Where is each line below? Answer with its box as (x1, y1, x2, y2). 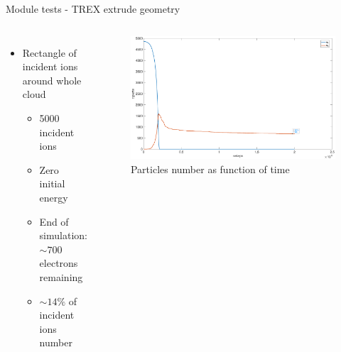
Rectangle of (22, 45, 77, 60)
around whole (22, 72, 82, 87)
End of (39, 214, 69, 229)
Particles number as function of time (130, 162, 290, 177)
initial (39, 176, 65, 191)
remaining (39, 269, 83, 284)
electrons (39, 255, 78, 270)
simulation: (39, 228, 87, 243)
